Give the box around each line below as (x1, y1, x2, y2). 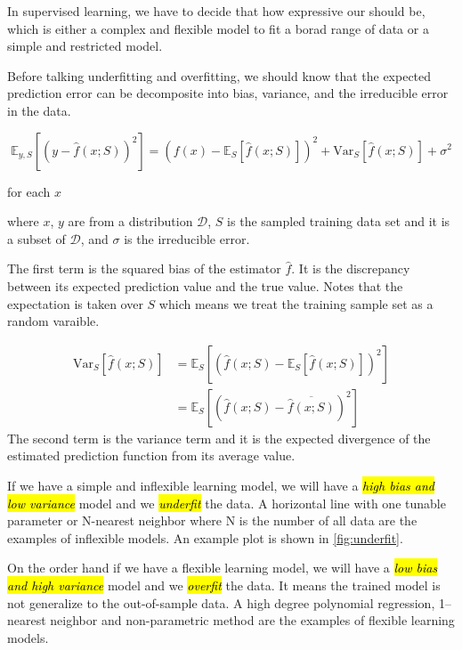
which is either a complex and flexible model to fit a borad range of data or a (7, 19, 429, 37)
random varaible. (7, 312, 100, 330)
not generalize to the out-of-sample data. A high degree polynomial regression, (7, 593, 435, 612)
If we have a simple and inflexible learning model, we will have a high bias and (7, 475, 434, 494)
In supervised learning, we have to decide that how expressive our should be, (7, 2, 426, 20)
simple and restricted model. (7, 37, 163, 55)
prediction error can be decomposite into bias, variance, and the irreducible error (7, 84, 449, 102)
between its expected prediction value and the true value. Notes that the (7, 276, 403, 295)
